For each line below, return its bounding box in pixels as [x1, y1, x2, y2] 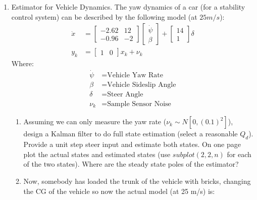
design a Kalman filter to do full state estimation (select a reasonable [23, 128, 238, 139]
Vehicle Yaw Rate [107, 71, 163, 79]
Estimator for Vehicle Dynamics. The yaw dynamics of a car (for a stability [11, 2, 245, 12]
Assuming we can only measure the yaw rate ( [23, 116, 167, 127]
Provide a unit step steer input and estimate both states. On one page [23, 139, 241, 149]
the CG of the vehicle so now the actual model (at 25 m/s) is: [23, 185, 215, 196]
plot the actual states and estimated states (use [23, 148, 171, 159]
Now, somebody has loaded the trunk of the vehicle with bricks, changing [23, 176, 251, 186]
